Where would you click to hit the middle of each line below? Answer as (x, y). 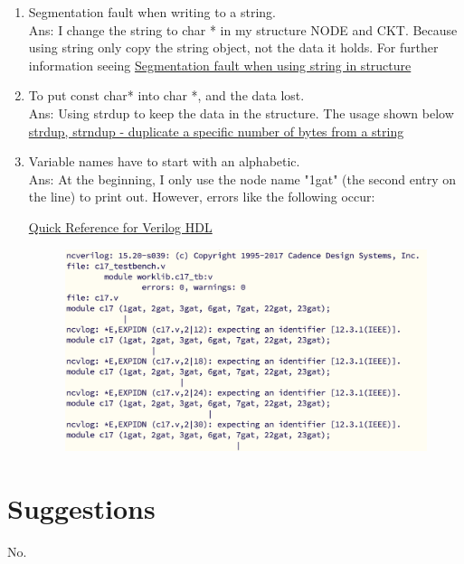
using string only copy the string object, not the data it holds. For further (233, 47)
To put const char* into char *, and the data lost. (166, 95)
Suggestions (81, 508)
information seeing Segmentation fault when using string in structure (220, 65)
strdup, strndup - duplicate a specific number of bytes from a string (216, 131)
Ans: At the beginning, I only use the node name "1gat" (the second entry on (242, 179)
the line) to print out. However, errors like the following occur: (202, 197)
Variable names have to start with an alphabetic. (164, 161)
